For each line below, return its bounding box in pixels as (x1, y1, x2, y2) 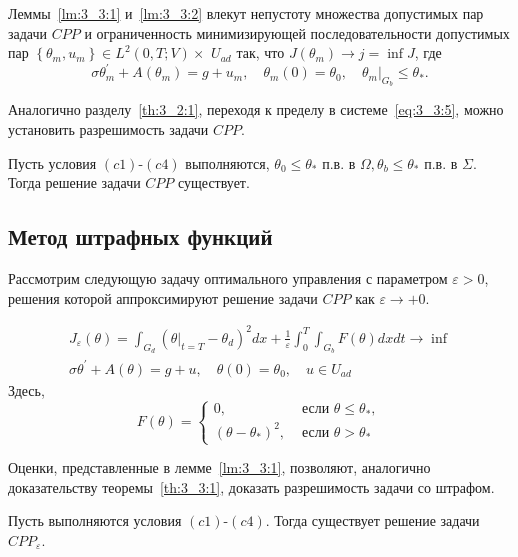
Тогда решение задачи (8, 172, 141, 193)
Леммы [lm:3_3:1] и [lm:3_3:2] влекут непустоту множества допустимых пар (8, 3, 484, 23)
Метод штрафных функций (8, 221, 273, 252)
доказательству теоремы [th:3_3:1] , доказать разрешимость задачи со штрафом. (8, 476, 495, 497)
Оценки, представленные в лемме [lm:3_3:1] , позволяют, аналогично (8, 457, 431, 478)
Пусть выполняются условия (8, 510, 182, 531)
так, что (236, 42, 285, 63)
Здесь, (8, 379, 45, 400)
